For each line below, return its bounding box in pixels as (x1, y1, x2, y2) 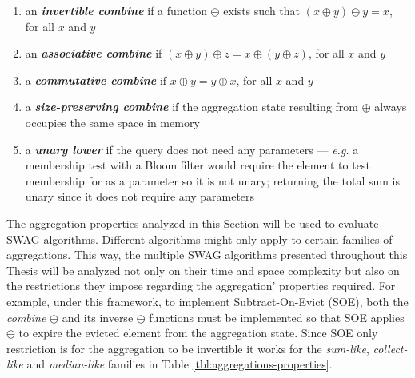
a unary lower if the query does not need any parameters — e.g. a (25, 141, 359, 157)
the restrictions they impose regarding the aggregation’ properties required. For (6, 277, 396, 294)
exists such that (223, 2, 301, 18)
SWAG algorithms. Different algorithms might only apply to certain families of (6, 230, 393, 247)
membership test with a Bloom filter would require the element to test (25, 157, 370, 173)
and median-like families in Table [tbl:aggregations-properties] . (26, 356, 333, 372)
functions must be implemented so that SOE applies (149, 308, 405, 325)
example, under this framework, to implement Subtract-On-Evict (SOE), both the (6, 292, 409, 309)
